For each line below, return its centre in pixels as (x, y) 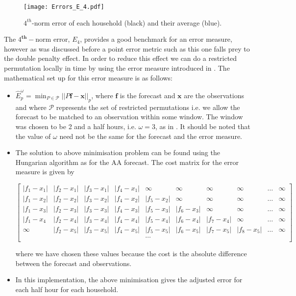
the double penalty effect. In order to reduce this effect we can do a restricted (121, 58)
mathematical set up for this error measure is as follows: (88, 77)
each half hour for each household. (67, 289)
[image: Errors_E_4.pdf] (64, 7)
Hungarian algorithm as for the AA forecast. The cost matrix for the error (127, 162)
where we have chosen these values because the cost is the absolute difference (131, 254)
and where (31, 107)
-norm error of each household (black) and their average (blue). (127, 22)
